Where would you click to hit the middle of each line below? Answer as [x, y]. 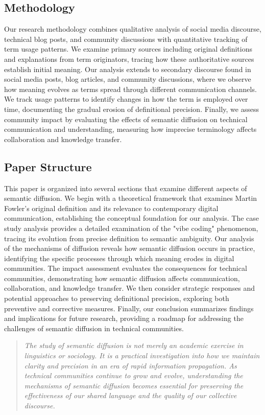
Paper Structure [48, 166]
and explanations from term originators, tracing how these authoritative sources [129, 59]
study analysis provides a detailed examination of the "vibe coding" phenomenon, [131, 228]
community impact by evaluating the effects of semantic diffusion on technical [126, 119]
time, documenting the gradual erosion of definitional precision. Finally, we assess [131, 109]
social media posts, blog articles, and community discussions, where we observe [128, 79]
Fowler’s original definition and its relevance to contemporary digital [111, 208]
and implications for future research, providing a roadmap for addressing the [124, 318]
